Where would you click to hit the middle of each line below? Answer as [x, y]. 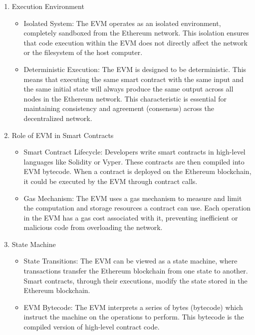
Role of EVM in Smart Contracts [63, 135]
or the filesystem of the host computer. [83, 52]
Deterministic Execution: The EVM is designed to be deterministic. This [135, 69]
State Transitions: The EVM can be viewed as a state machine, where [130, 261]
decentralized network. [58, 118]
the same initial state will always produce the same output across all [128, 89]
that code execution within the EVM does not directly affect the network [135, 42]
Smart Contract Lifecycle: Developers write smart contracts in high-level [134, 152]
